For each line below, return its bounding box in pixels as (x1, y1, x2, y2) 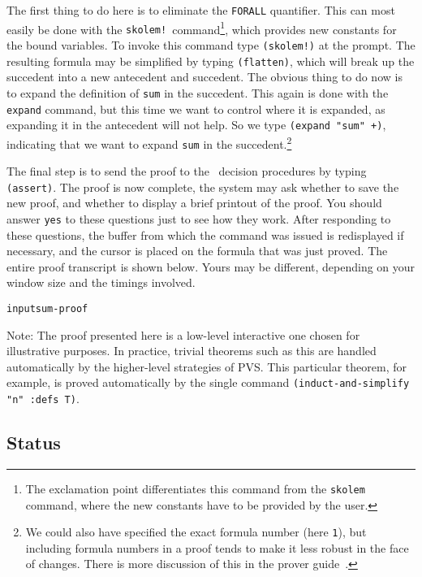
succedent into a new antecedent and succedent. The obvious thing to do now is (6, 68, 403, 85)
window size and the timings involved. (6, 274, 196, 291)
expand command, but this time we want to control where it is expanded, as (6, 100, 385, 117)
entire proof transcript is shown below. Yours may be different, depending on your (6, 258, 416, 275)
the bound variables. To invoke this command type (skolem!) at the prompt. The (6, 36, 416, 53)
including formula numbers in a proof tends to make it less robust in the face (25, 539, 409, 556)
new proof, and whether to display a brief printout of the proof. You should (6, 194, 382, 211)
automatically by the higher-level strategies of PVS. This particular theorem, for (6, 358, 407, 375)
